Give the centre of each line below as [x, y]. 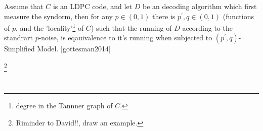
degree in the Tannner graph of [64, 105]
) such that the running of [131, 27]
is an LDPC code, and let [93, 6]
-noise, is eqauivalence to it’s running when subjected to [125, 38]
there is [164, 16]
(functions [238, 16]
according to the [207, 27]
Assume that [24, 6]
